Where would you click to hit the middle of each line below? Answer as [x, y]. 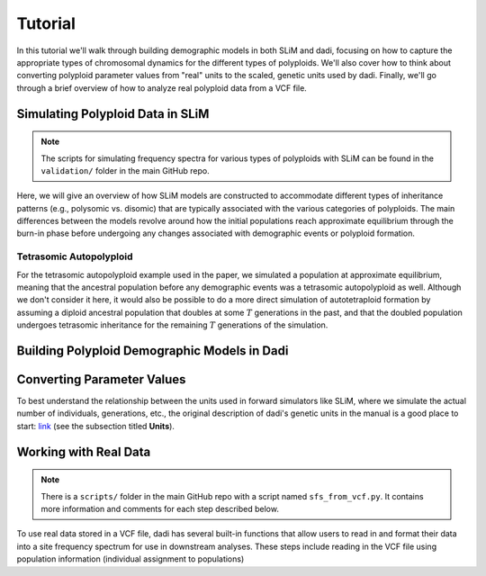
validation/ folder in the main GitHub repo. [126, 170]
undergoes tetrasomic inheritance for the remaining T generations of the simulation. [172, 325]
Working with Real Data [84, 451]
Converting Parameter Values [101, 379]
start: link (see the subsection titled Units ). [96, 426]
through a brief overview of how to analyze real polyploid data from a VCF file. [162, 88]
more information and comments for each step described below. [160, 509]
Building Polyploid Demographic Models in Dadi [153, 351]
